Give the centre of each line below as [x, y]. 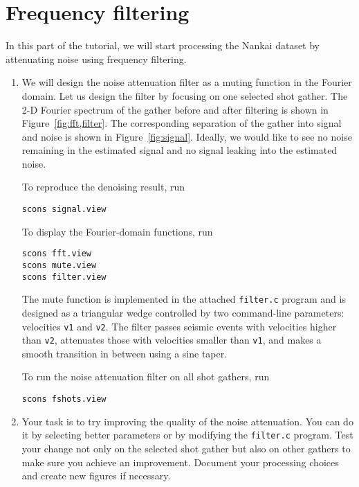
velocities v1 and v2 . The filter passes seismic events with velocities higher [179, 326]
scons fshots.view [64, 399]
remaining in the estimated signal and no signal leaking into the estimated [179, 150]
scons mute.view [59, 265]
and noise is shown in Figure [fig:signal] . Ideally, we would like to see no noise [187, 136]
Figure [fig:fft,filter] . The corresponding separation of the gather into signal [182, 123]
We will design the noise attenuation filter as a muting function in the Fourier [187, 82]
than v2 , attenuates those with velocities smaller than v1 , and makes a [172, 340]
